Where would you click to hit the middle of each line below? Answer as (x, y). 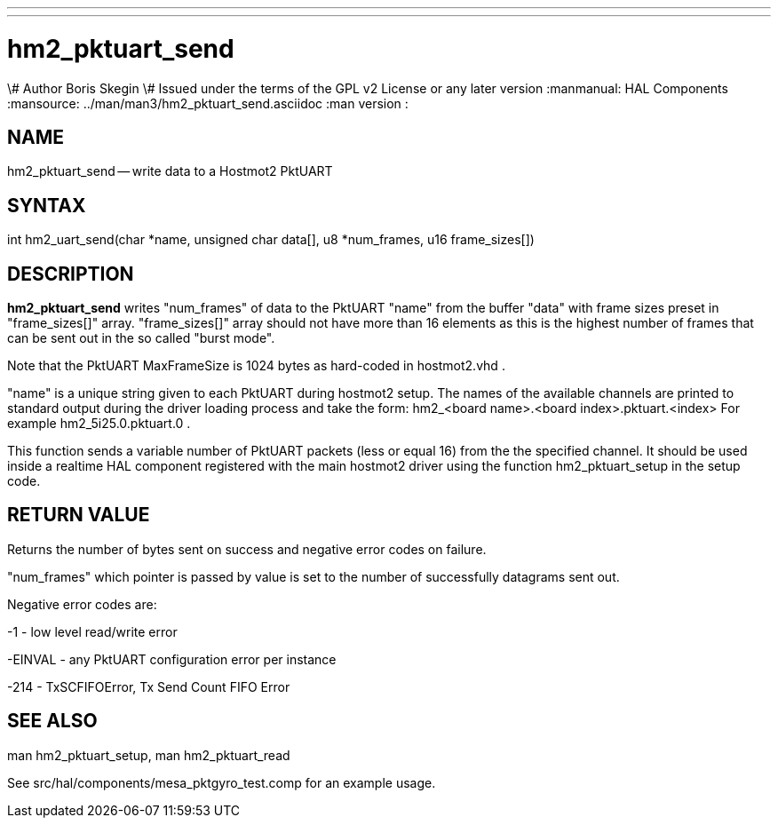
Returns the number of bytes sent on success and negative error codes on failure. (247, 549)
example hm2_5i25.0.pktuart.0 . (99, 424)
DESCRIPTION (71, 274)
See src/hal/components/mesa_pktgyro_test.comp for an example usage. (222, 782)
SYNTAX (47, 205)
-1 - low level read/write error (92, 631)
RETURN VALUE (79, 515)
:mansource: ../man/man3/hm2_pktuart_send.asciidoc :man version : (208, 103)
